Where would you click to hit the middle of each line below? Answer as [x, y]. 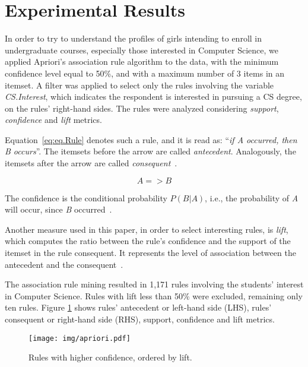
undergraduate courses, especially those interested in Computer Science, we [142, 50]
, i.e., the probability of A [252, 197]
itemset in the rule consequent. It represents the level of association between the [150, 253]
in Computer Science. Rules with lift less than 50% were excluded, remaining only [154, 295]
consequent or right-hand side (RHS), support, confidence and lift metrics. [140, 319]
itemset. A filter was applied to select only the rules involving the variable [139, 85]
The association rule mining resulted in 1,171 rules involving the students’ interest [154, 284]
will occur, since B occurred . [58, 209]
